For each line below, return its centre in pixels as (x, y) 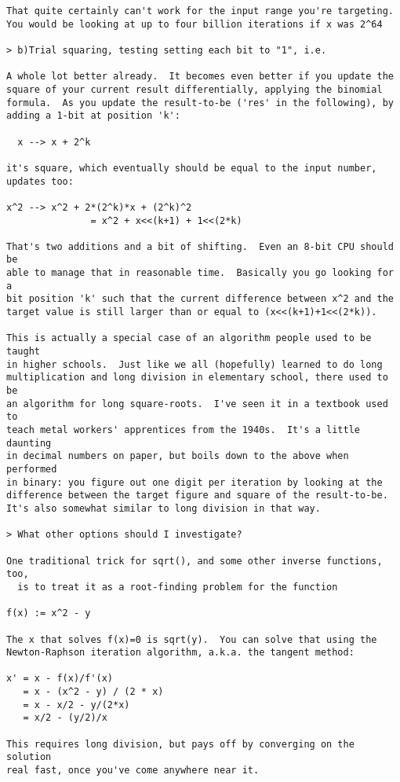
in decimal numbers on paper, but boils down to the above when (178, 456)
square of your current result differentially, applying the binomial (195, 89)
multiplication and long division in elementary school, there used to (197, 378)
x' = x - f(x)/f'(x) (60, 679)
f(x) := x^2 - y (49, 613)
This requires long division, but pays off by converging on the (180, 744)
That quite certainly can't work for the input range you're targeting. (200, 11)
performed (32, 469)
